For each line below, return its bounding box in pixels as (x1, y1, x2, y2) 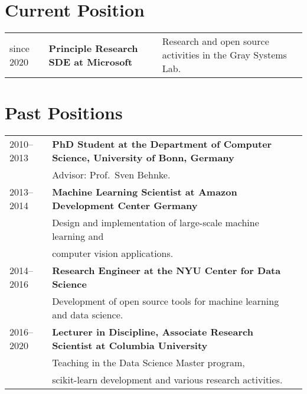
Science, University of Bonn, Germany (52, 151, 234, 165)
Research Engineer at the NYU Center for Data (52, 263, 281, 278)
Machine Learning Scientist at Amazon (52, 185, 237, 199)
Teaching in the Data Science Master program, (52, 356, 245, 370)
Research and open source (162, 34, 269, 48)
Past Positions (5, 100, 123, 125)
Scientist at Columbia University (52, 338, 208, 353)
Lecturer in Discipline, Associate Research (52, 325, 253, 339)
